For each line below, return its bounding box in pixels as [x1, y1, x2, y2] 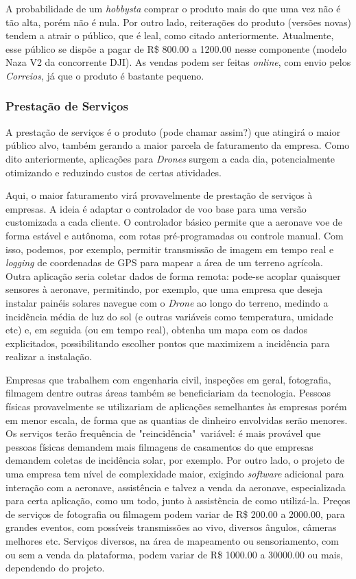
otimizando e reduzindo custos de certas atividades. [5, 165, 222, 179]
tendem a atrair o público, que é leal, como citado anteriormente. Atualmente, [5, 28, 334, 43]
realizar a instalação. [5, 349, 93, 364]
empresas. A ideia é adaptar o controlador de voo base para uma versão [5, 201, 307, 215]
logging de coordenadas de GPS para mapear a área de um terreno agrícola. [5, 255, 323, 270]
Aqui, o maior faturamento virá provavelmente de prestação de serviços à [5, 188, 313, 202]
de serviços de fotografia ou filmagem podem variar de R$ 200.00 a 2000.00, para [5, 506, 345, 521]
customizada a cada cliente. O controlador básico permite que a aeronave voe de [5, 215, 343, 229]
